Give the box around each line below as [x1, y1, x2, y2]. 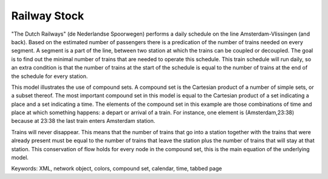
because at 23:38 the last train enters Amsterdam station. [11, 117, 155, 125]
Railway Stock [11, 9, 84, 22]
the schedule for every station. [11, 73, 88, 80]
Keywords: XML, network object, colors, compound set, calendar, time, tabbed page [11, 165, 222, 172]
